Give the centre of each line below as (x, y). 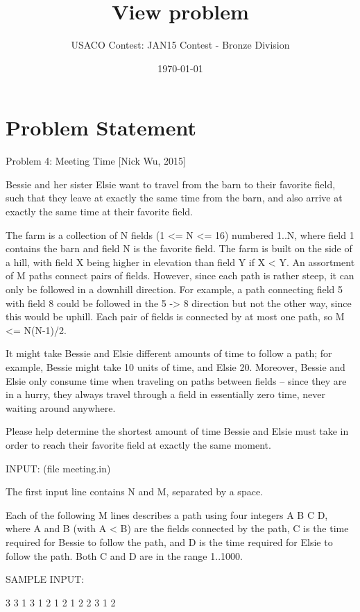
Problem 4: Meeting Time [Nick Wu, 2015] (96, 161)
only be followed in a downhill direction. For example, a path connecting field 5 (174, 289)
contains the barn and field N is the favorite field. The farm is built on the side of (179, 248)
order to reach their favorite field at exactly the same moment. (138, 444)
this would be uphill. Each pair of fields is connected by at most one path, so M (175, 316)
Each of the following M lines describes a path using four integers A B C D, (167, 514)
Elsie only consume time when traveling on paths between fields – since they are (176, 380)
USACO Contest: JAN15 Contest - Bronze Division (180, 45)
